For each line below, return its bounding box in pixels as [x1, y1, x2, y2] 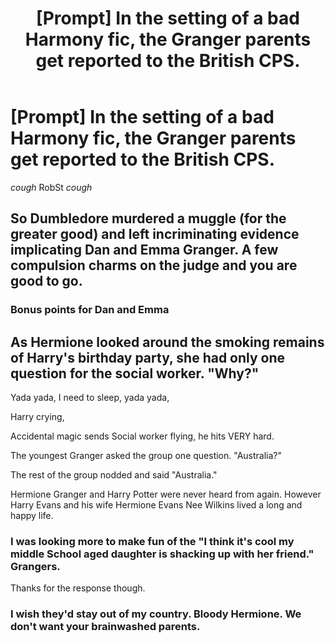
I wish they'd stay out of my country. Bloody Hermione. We [10, 607, 302, 621]
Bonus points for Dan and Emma [10, 303, 170, 317]
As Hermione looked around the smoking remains [10, 333, 325, 351]
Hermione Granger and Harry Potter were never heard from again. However [10, 488, 322, 501]
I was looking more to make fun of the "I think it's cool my [10, 534, 295, 548]
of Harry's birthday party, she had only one [10, 349, 286, 366]
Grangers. [10, 559, 61, 573]
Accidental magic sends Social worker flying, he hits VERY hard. [10, 430, 275, 442]
